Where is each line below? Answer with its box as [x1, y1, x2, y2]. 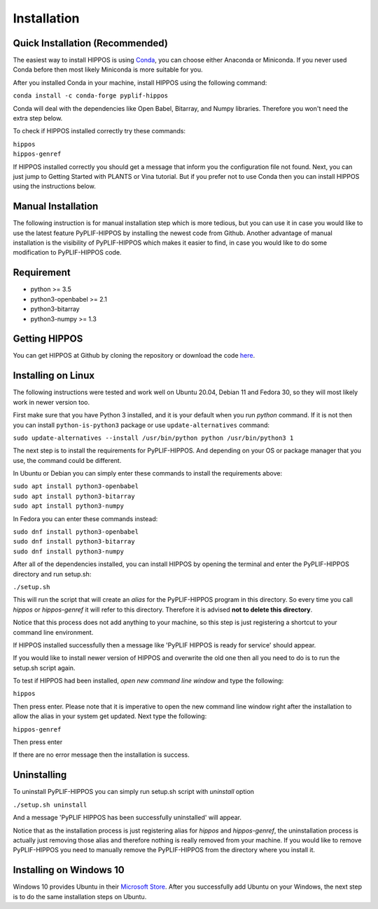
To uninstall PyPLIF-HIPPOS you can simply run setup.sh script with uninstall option [13, 788, 255, 796]
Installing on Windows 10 [13, 864, 125, 876]
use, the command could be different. [13, 456, 122, 464]
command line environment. [13, 628, 94, 636]
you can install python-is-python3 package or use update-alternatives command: [13, 421, 269, 429]
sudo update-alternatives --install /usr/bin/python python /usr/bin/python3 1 [13, 433, 294, 442]
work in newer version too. [13, 398, 90, 406]
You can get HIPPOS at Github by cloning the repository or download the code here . [13, 351, 255, 360]
